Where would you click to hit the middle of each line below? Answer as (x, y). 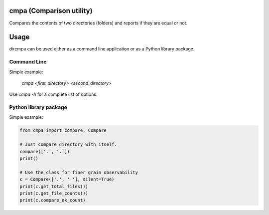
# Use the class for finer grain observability (79, 172)
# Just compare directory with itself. (68, 144)
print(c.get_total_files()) (54, 186)
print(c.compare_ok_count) (53, 200)
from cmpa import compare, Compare (63, 130)
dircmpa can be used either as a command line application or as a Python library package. (102, 49)
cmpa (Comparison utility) (51, 11)
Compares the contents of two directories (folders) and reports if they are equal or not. (98, 23)
